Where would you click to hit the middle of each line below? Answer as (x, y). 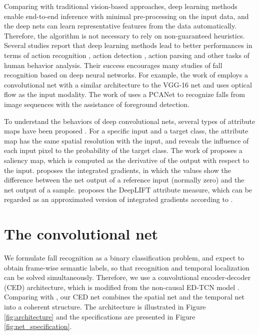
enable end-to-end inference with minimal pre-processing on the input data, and (126, 16)
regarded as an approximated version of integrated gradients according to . (118, 199)
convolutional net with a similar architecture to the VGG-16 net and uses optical (128, 84)
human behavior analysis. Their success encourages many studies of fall (113, 65)
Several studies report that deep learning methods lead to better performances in (128, 45)
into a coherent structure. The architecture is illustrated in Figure (105, 306)
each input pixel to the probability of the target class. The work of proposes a (123, 150)
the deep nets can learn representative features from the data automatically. (120, 26)
